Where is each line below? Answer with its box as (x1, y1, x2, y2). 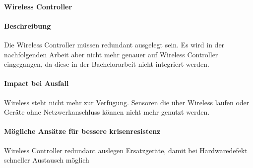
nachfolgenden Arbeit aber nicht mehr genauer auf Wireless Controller (4, 49, 218, 59)
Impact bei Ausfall (4, 78, 69, 88)
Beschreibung (4, 20, 51, 31)
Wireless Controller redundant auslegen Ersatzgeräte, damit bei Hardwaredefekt (4, 145, 248, 155)
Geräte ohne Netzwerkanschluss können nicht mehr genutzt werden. (4, 107, 210, 117)
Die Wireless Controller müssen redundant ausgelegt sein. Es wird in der (4, 39, 225, 49)
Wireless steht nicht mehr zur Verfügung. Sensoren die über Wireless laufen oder (4, 97, 250, 107)
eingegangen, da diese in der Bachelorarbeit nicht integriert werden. (4, 59, 209, 69)
